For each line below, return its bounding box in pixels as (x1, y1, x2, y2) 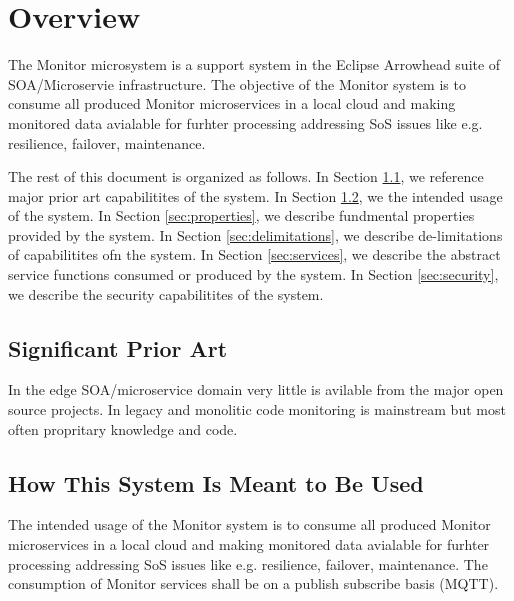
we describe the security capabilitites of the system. (8, 283, 324, 304)
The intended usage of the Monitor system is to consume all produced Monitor (8, 514, 491, 535)
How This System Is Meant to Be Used (8, 467, 424, 498)
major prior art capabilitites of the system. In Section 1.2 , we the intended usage (8, 185, 503, 206)
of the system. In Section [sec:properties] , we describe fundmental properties (8, 205, 475, 226)
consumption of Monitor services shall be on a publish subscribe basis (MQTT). (8, 573, 499, 594)
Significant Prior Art (8, 332, 228, 363)
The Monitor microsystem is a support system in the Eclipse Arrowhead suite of (8, 54, 501, 75)
